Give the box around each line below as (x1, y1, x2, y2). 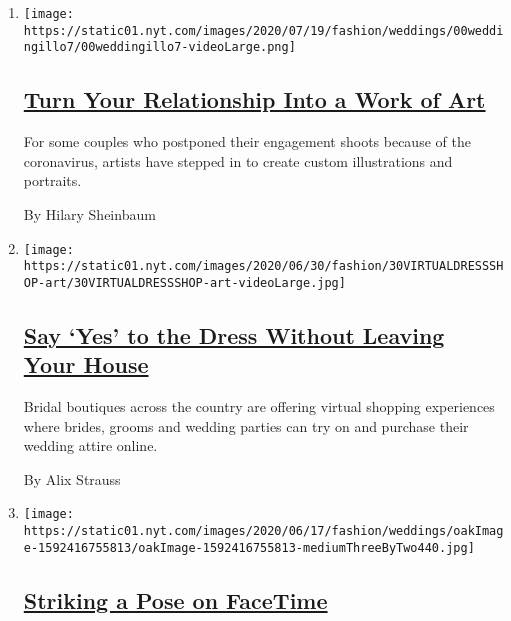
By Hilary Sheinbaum (23, 203, 156, 224)
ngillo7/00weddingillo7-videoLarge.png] (23, 40, 296, 55)
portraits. (23, 170, 82, 191)
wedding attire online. (23, 435, 158, 456)
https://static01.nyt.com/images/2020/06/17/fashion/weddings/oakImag (23, 524, 504, 539)
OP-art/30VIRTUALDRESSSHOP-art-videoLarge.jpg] (23, 275, 346, 290)
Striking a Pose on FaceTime (23, 584, 328, 615)
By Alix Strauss (23, 468, 121, 489)
